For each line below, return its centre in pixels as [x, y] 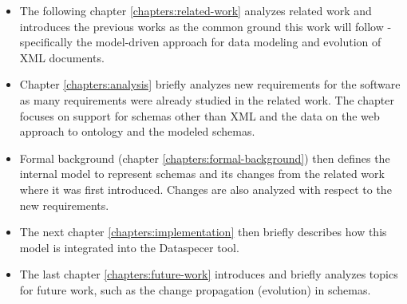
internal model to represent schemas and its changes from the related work [202, 174]
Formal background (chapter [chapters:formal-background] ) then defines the [205, 158]
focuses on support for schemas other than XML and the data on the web [200, 115]
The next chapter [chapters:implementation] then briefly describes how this [203, 232]
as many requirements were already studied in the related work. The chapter [207, 99]
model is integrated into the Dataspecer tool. [129, 247]
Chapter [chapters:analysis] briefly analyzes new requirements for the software [210, 84]
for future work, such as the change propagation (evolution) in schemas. [195, 289]
